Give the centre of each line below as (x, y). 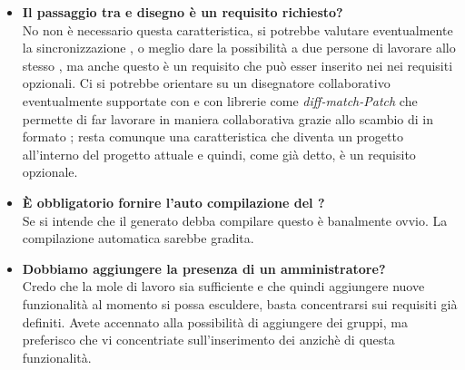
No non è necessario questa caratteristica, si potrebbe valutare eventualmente (237, 29)
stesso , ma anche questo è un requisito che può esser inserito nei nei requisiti (237, 65)
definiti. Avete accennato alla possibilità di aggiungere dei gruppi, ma (215, 321)
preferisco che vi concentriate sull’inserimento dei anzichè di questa (208, 340)
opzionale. (50, 172)
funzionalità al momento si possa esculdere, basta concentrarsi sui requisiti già (240, 303)
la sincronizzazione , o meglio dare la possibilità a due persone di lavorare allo (239, 48)
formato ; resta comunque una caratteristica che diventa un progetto (213, 136)
